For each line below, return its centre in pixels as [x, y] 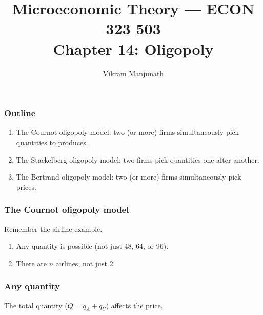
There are [31, 263]
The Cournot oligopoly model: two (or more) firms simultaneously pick [127, 132]
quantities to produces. [52, 142]
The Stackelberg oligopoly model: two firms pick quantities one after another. [138, 159]
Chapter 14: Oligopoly [133, 48]
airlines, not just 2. [85, 263]
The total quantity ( [36, 305]
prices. [26, 186]
